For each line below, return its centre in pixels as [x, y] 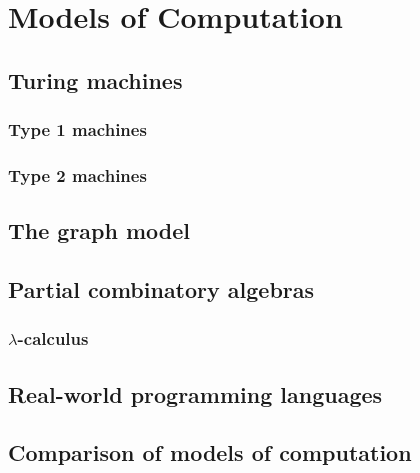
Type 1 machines [77, 129]
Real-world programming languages [195, 393]
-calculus [53, 338]
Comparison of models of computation [210, 452]
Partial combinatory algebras [161, 289]
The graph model [99, 230]
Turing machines [95, 79]
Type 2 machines [77, 174]
